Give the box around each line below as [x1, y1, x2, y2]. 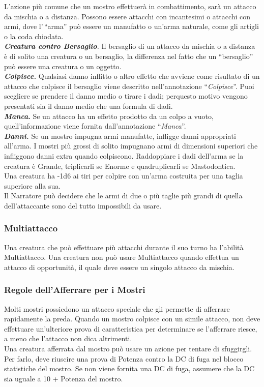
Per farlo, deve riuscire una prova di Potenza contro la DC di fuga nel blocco [4, 353, 244, 364]
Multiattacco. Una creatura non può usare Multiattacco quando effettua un [4, 252, 239, 262]
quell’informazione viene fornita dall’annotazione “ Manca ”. [4, 121, 186, 131]
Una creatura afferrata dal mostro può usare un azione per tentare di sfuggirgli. [4, 343, 252, 354]
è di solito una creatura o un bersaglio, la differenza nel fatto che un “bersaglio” [4, 50, 253, 61]
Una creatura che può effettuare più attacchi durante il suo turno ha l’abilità [4, 242, 244, 252]
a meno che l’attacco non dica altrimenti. [4, 333, 132, 344]
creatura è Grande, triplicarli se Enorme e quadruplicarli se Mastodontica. [4, 160, 236, 171]
